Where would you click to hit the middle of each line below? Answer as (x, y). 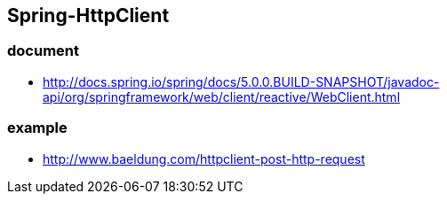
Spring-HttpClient (88, 15)
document (44, 51)
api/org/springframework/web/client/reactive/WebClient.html (222, 97)
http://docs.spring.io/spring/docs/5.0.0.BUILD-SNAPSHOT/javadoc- (241, 81)
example (37, 128)
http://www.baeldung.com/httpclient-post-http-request (204, 158)
